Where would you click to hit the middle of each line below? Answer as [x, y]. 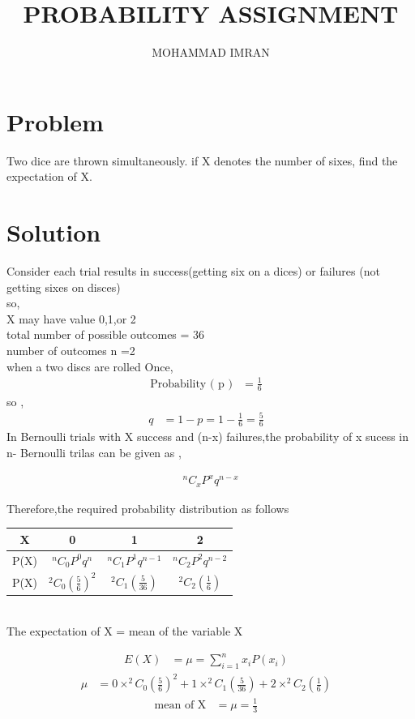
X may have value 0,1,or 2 [71, 318]
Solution [54, 232]
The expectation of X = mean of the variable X [125, 631]
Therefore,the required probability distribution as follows [148, 508]
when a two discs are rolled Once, [90, 366]
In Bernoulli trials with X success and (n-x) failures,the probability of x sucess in [208, 437]
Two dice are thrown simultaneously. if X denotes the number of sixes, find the [202, 160]
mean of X [180, 705]
